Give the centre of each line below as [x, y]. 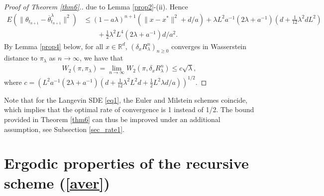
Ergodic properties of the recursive [126, 163]
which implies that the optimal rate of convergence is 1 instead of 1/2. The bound [129, 109]
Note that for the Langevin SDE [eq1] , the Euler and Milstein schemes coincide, [126, 99]
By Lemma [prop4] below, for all [54, 46]
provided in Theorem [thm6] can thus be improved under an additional [112, 119]
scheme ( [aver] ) [57, 182]
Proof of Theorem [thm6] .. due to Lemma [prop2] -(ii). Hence [96, 6]
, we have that [102, 58]
